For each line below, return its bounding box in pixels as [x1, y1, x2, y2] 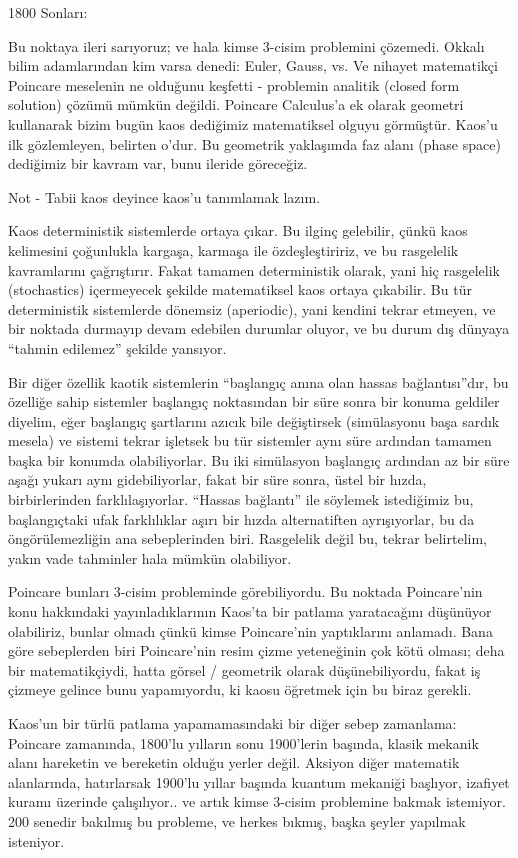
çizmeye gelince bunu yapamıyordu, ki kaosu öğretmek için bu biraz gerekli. [8, 679, 472, 700]
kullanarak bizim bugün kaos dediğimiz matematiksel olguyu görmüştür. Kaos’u [8, 113, 498, 134]
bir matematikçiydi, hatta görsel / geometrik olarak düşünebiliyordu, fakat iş [8, 659, 481, 680]
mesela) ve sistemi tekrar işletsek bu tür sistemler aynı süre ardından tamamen [8, 430, 492, 451]
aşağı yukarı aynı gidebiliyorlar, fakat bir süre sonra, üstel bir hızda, [8, 469, 427, 490]
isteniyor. [8, 830, 65, 851]
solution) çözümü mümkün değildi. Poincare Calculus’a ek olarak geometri [8, 94, 464, 115]
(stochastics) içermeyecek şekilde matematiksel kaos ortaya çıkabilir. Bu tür [8, 279, 472, 300]
